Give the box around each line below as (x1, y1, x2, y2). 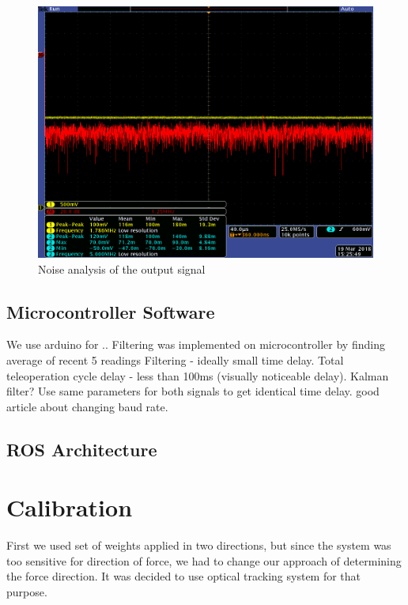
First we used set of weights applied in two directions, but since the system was (6, 537, 391, 554)
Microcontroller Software (6, 299, 215, 323)
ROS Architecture (6, 437, 157, 461)
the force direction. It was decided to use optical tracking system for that (6, 568, 361, 584)
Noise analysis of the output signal (38, 260, 206, 277)
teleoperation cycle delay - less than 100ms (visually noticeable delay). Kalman (6, 367, 389, 384)
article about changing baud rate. (6, 398, 168, 414)
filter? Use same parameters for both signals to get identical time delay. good (6, 383, 380, 399)
